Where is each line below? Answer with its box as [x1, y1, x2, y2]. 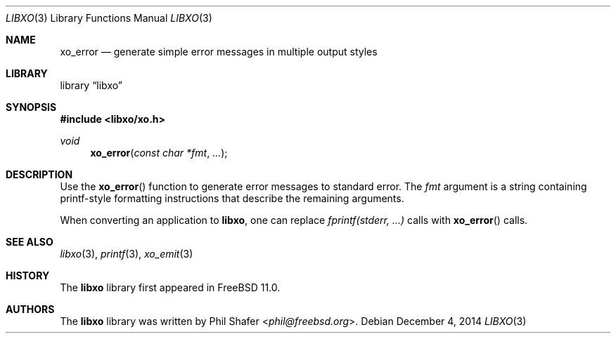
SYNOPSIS [6, 101, 57, 113]
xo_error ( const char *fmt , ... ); [90, 147, 228, 159]
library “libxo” [60, 79, 122, 91]
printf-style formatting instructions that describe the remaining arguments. [60, 192, 404, 204]
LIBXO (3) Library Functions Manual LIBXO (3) [6, 12, 212, 24]
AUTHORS [6, 303, 55, 315]
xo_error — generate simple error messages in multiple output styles [60, 46, 378, 58]
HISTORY [6, 270, 50, 281]
